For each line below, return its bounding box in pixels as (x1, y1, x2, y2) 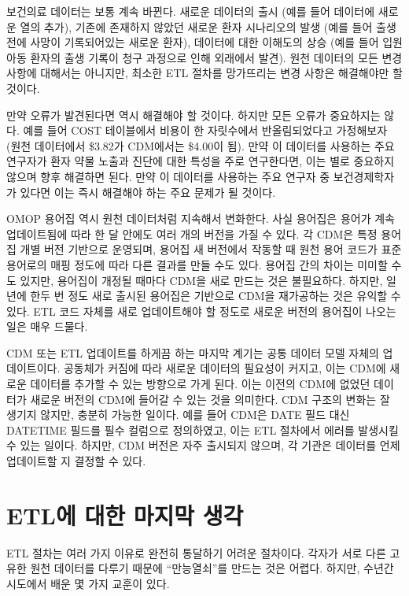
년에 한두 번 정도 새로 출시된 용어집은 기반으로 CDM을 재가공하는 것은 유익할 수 (6, 287, 401, 304)
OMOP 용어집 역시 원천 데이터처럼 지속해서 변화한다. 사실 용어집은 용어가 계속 (6, 210, 395, 227)
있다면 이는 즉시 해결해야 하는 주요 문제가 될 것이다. (20, 183, 276, 200)
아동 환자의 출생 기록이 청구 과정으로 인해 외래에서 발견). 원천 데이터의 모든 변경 (6, 49, 403, 65)
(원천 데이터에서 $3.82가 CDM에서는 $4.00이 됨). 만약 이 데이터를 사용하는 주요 (6, 137, 395, 154)
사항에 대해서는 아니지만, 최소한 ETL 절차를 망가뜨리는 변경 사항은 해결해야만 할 (6, 65, 403, 81)
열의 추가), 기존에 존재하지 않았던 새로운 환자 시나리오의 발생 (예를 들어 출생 (20, 18, 396, 35)
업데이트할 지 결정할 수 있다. (6, 453, 146, 469)
